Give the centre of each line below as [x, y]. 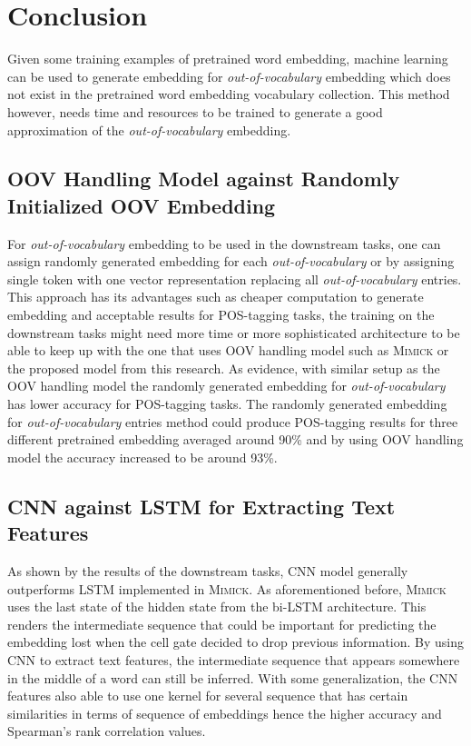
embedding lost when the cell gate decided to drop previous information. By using [236, 642]
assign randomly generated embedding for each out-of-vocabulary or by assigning [231, 261]
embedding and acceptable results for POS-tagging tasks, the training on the [221, 315]
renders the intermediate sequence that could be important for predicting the [222, 624]
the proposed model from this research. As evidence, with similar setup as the [224, 368]
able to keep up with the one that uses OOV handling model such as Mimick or [228, 350]
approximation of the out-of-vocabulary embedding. [149, 129]
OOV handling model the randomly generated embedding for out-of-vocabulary [226, 386]
